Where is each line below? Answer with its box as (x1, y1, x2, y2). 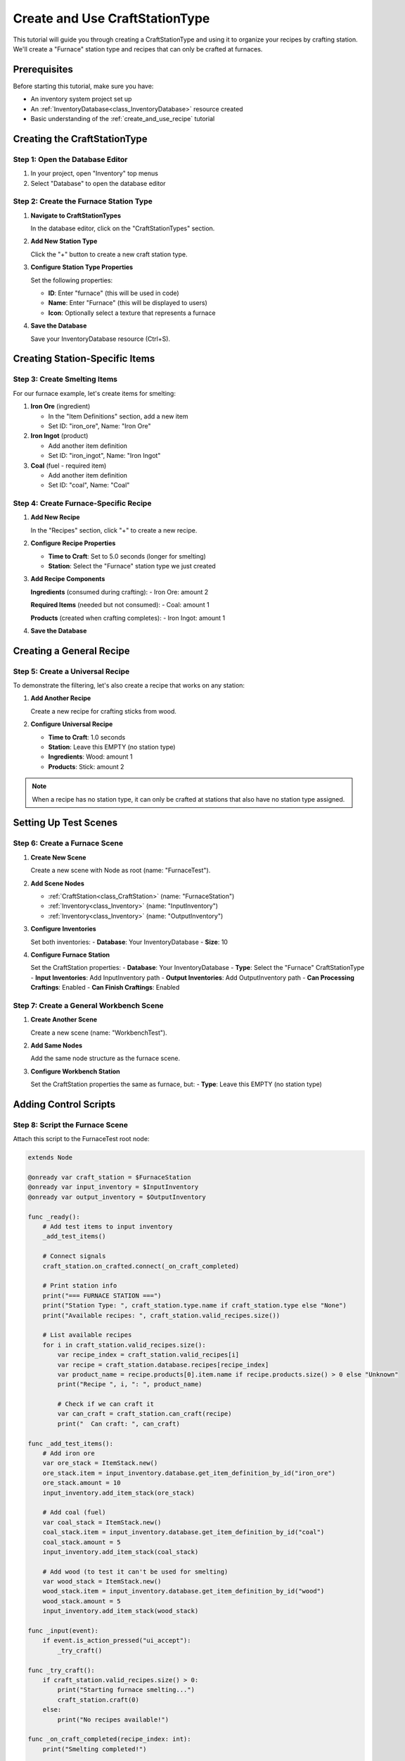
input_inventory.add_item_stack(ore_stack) (42, 1488, 195, 1497)
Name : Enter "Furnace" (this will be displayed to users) (48, 299, 207, 307)
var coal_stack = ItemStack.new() (42, 1518, 162, 1526)
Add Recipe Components (30, 575, 105, 583)
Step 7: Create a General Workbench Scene (13, 1000, 165, 1010)
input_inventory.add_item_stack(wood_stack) (42, 1607, 199, 1615)
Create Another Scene (30, 1015, 98, 1024)
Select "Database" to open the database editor (30, 179, 166, 187)
